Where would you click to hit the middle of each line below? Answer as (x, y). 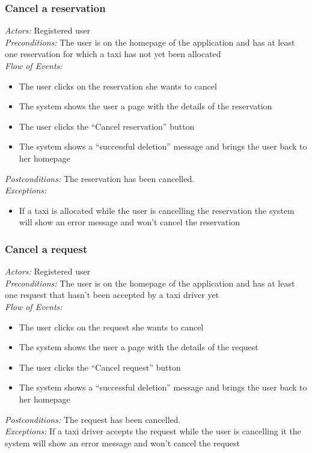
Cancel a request (46, 248)
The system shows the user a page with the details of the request (139, 347)
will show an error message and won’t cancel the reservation (129, 222)
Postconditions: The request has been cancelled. (93, 419)
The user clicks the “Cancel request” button (100, 367)
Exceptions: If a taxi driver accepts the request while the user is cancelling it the (153, 431)
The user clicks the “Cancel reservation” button (107, 126)
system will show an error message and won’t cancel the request (122, 442)
